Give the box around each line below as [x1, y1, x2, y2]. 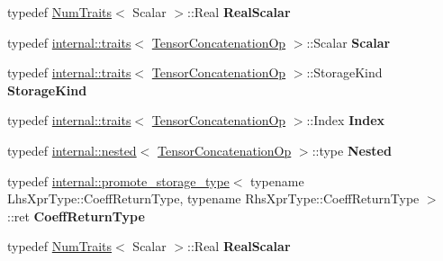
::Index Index [306, 111, 385, 130]
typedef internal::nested [7, 140, 137, 159]
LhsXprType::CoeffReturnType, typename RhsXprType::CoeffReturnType [7, 189, 420, 208]
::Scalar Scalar [306, 32, 391, 51]
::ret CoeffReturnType [7, 206, 145, 225]
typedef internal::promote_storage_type [7, 171, 230, 190]
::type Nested [312, 140, 392, 159]
